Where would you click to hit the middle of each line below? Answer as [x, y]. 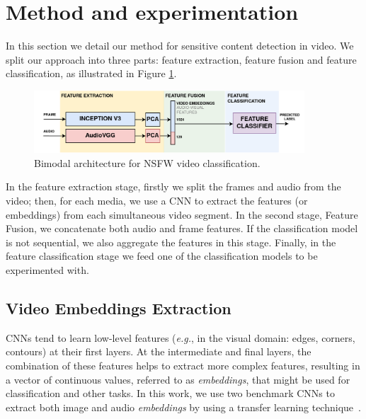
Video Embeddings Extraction [119, 308]
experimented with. [47, 269]
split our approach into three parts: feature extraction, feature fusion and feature [181, 59]
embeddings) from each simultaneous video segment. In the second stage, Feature [182, 214]
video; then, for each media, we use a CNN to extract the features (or [157, 200]
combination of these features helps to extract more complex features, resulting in [183, 365]
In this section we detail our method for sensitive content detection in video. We [180, 46]
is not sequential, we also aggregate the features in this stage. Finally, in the [171, 242]
